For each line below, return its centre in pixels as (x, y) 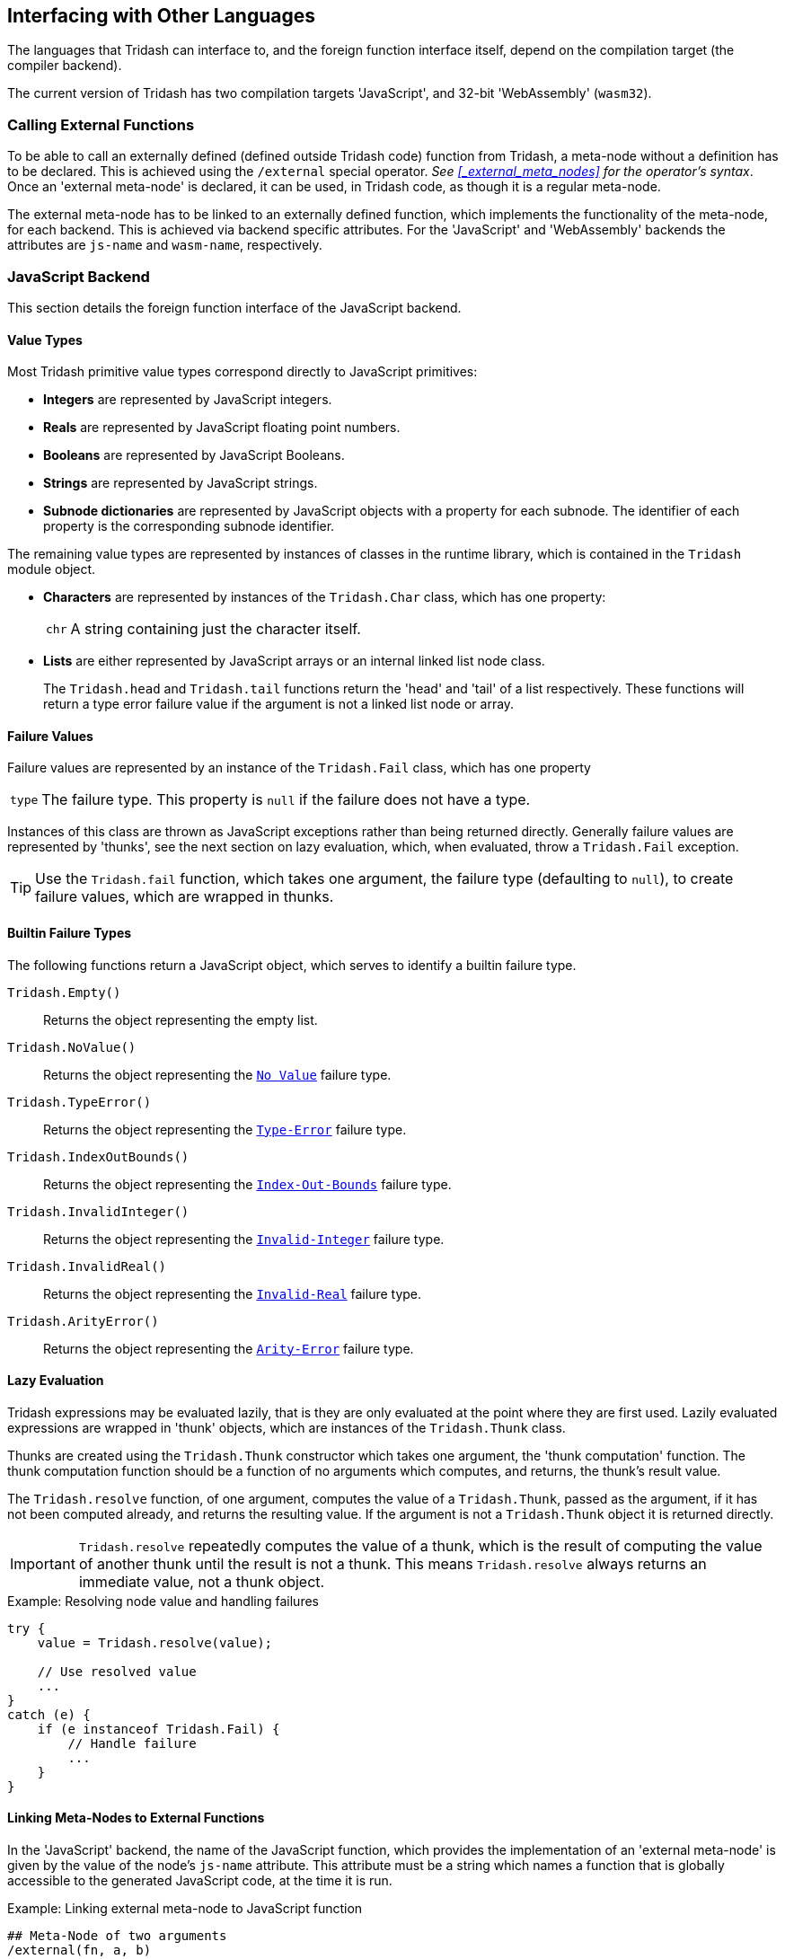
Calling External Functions (101, 124)
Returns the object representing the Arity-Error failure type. (229, 1348)
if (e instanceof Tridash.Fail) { (159, 1729)
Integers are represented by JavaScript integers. (188, 400)
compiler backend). (65, 66)
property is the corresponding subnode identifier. (189, 526)
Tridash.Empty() (64, 992)
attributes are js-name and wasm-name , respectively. (165, 245)
